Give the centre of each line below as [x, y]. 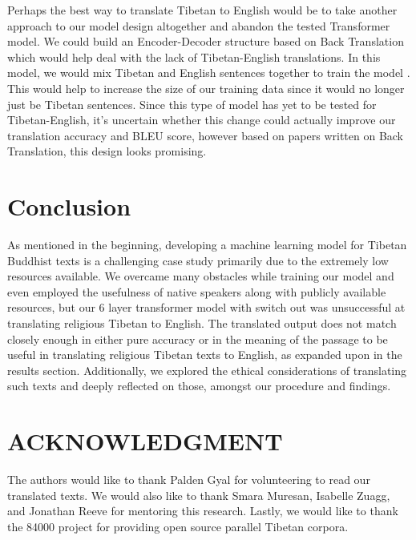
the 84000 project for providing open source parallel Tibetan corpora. [178, 526]
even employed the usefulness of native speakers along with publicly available [197, 291]
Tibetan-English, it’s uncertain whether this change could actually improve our [202, 120]
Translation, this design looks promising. [107, 151]
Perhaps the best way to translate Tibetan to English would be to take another [202, 10]
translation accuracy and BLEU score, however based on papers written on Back [206, 135]
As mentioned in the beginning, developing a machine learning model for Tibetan [207, 245]
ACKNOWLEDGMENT [145, 441]
